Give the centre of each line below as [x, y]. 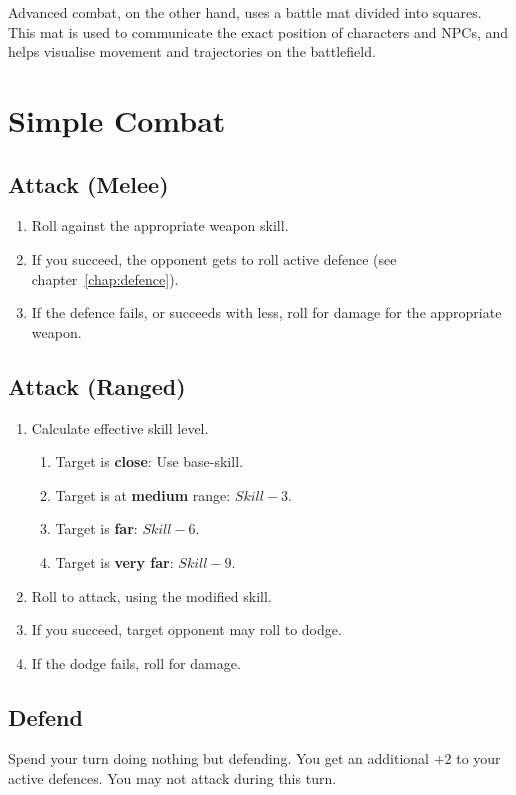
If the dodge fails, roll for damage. [136, 662]
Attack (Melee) [88, 183]
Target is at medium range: [143, 494]
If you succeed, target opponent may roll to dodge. [186, 629]
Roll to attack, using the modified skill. [151, 595]
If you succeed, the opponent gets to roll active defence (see [214, 258]
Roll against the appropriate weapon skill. [160, 225]
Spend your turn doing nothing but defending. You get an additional [218, 758]
